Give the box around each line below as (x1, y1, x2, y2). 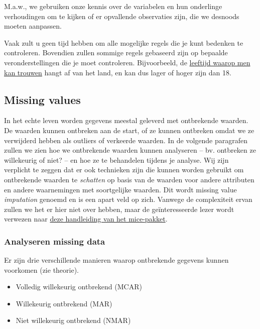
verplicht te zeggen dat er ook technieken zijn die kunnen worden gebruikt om (4, 164, 244, 175)
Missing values (4, 91, 81, 107)
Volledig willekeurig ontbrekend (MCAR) (16, 281, 142, 292)
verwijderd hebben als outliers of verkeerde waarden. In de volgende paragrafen (4, 135, 248, 145)
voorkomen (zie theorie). (4, 264, 79, 275)
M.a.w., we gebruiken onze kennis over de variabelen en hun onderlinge (4, 1, 222, 11)
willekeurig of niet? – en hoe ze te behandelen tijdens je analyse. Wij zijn (4, 154, 229, 165)
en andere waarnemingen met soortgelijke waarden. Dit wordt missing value (4, 184, 237, 194)
